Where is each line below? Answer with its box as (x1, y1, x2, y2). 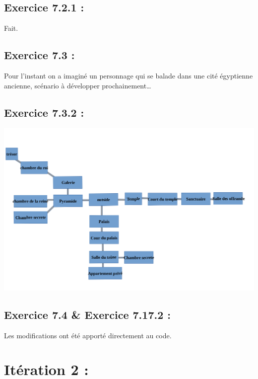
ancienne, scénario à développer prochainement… (4, 80, 151, 90)
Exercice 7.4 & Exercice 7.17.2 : (4, 306, 171, 322)
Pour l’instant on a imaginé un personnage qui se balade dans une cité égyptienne (4, 71, 253, 80)
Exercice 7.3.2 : (4, 104, 84, 120)
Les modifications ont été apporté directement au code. (4, 330, 172, 340)
